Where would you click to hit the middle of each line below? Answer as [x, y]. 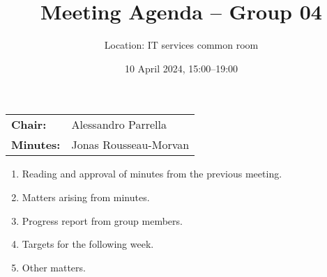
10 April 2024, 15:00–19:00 [181, 68]
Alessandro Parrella [119, 125]
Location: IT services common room [181, 45]
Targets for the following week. [88, 244]
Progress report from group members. [102, 220]
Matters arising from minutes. [86, 197]
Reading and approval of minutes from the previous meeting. [152, 174]
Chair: [29, 125]
